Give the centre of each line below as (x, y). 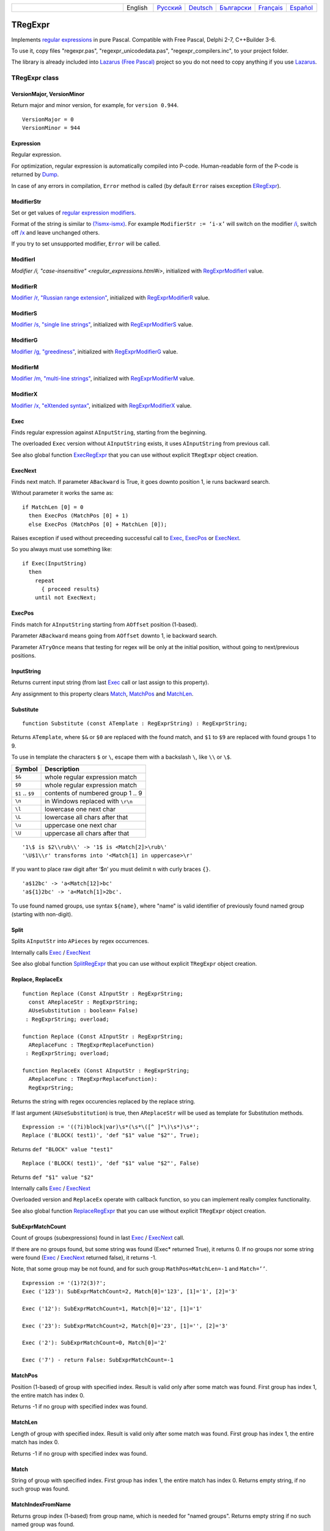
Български (236, 8)
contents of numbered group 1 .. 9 (94, 793)
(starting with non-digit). (42, 914)
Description (62, 769)
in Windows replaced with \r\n (89, 801)
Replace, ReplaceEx (37, 979)
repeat (45, 581)
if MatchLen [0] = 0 (53, 507)
